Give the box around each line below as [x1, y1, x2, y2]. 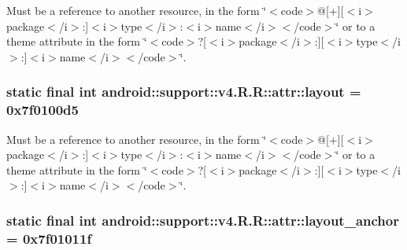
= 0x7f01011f [6, 228, 92, 248]
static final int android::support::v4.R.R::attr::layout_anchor [6, 210, 399, 230]
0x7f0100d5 [6, 100, 79, 119]
